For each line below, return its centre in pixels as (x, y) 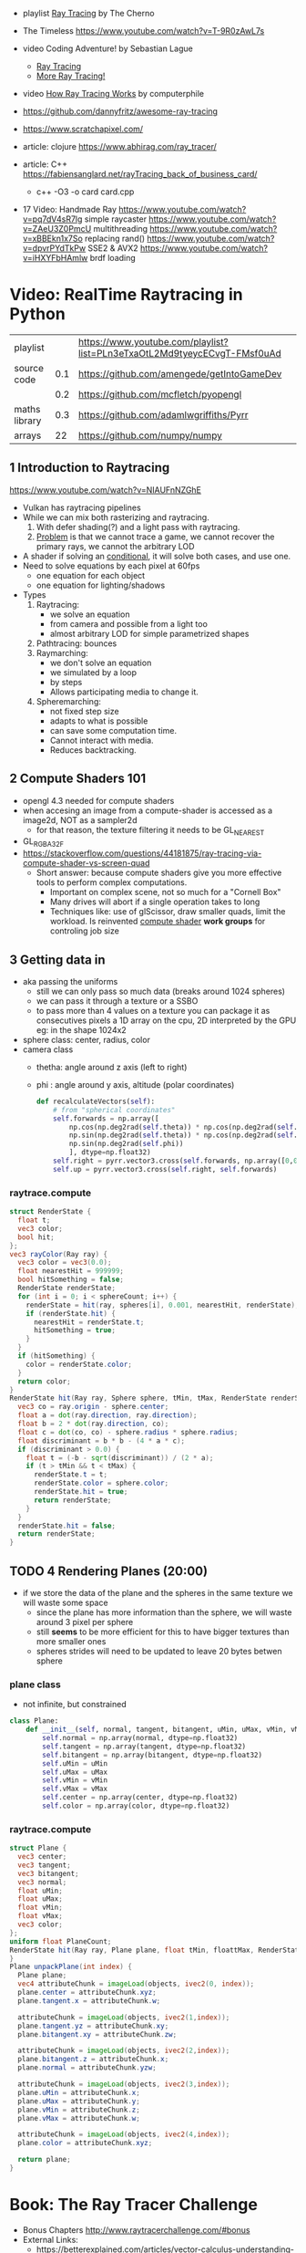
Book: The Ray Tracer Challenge (133, 2205)
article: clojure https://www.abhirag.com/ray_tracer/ (119, 146)
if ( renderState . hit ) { (71, 1313)
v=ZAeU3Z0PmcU (57, 229)
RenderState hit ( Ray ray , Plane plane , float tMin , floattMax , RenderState (156, 1950)
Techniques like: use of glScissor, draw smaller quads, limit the (168, 912)
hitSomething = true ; (75, 1330)
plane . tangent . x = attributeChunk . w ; (89, 2001)
